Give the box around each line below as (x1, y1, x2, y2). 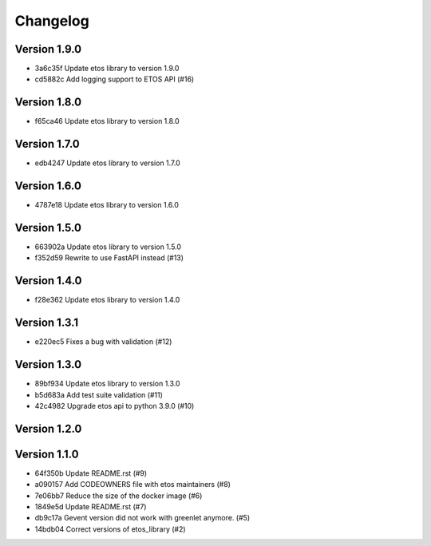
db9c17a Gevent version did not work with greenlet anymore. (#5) (34, 513, 251, 523)
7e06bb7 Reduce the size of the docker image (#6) (34, 491, 203, 500)
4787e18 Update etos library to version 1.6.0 (34, 200, 179, 210)
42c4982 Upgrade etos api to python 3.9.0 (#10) (34, 401, 195, 410)
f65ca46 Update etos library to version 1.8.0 (34, 117, 180, 126)
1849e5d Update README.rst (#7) (34, 502, 147, 512)
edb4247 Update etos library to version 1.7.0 (34, 158, 181, 168)
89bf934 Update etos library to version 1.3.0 (34, 379, 180, 389)
